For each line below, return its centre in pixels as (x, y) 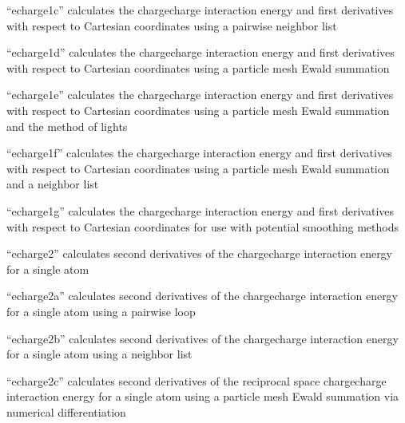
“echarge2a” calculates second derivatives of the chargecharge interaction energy (202, 296)
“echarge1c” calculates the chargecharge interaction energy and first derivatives (200, 10)
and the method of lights (67, 126)
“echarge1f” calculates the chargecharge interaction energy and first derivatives (199, 153)
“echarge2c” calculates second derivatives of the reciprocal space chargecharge (197, 380)
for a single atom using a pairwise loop (101, 311)
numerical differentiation (66, 411)
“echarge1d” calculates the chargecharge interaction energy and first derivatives (201, 52)
